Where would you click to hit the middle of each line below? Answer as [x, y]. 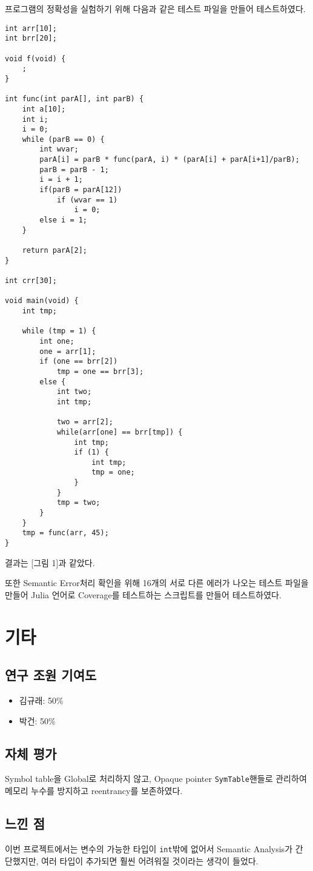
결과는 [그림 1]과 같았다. [50, 562]
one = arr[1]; [68, 351]
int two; [74, 392]
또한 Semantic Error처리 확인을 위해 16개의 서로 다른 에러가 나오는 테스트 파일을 [157, 583]
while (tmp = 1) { [59, 331]
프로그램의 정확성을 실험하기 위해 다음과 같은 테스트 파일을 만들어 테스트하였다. [155, 8]
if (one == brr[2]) [79, 362]
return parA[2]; [55, 251]
